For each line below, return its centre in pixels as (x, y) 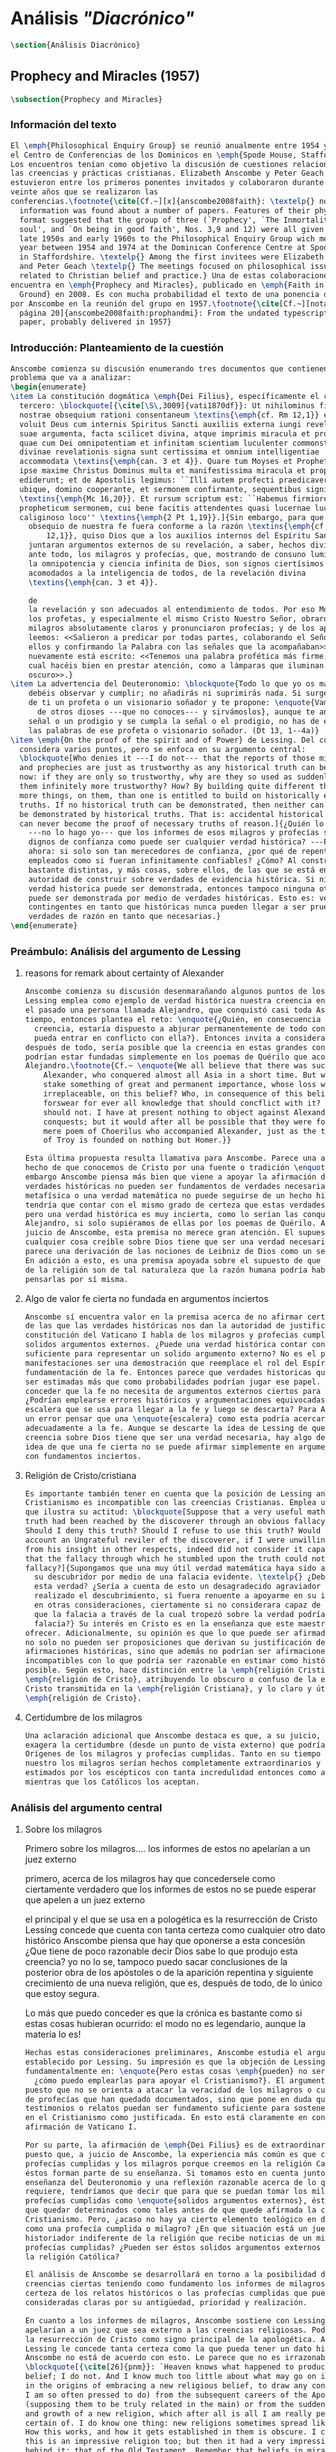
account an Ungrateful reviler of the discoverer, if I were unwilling (177, 1540)
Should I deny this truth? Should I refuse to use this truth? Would (173, 1531)
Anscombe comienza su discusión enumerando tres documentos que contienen (169, 368)
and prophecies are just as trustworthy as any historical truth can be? (176, 768)
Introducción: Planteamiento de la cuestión (117, 348)
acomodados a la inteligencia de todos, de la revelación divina (167, 573)
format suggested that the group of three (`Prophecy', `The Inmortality (176, 220)
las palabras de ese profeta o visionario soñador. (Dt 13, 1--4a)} (174, 730)
